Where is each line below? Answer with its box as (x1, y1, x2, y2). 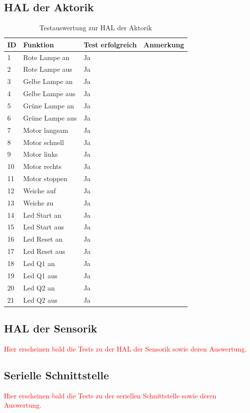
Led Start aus (23, 222, 64, 232)
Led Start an (23, 209, 62, 220)
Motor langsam (23, 124, 68, 135)
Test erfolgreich (83, 39, 137, 49)
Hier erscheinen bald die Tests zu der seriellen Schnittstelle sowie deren (4, 390, 216, 400)
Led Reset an (23, 234, 63, 244)
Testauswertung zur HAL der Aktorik (39, 22, 152, 33)
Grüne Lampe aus (23, 112, 77, 123)
